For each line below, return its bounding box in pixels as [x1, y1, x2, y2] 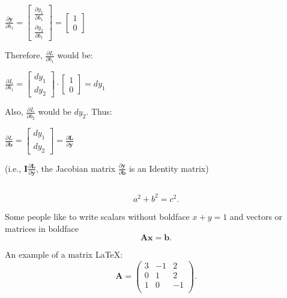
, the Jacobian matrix [36, 162, 116, 174]
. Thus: [86, 105, 112, 118]
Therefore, [5, 49, 43, 61]
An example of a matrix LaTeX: [5, 248, 123, 261]
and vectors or [229, 210, 283, 222]
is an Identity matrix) [128, 162, 209, 174]
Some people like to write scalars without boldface [5, 210, 190, 222]
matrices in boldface [5, 222, 79, 234]
